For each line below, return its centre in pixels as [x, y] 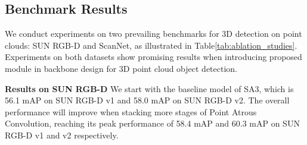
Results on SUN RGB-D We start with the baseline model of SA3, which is [149, 88]
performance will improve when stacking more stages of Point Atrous [131, 111]
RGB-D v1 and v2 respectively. [62, 135]
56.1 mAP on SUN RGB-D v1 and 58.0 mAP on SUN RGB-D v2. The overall [147, 100]
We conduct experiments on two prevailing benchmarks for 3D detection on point [153, 34]
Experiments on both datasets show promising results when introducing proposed [153, 57]
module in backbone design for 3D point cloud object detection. [121, 68]
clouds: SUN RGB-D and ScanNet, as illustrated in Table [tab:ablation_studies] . [151, 45]
